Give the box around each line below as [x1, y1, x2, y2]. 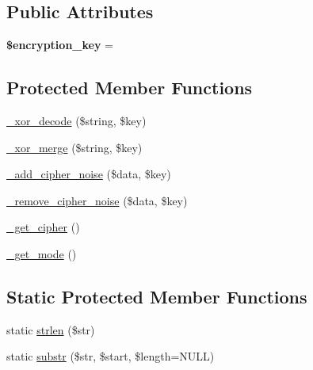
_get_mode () [6, 245, 77, 261]
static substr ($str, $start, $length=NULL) [6, 348, 215, 364]
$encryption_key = [6, 36, 113, 53]
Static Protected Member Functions [6, 284, 307, 308]
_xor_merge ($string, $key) [6, 139, 143, 155]
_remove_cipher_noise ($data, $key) [6, 192, 188, 208]
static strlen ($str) [6, 321, 95, 338]
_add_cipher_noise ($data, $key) [6, 166, 171, 182]
